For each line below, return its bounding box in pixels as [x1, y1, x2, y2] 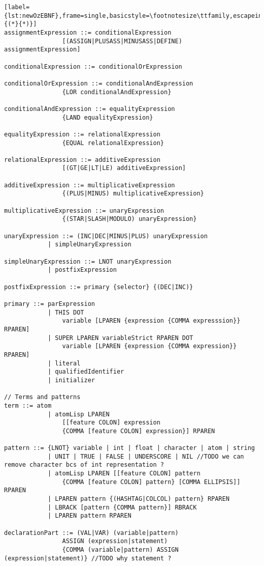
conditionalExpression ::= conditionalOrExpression [4, 63, 182, 70]
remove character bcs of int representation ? [4, 461, 164, 469]
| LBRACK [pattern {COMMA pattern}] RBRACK [47, 503, 197, 511]
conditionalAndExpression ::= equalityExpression [4, 105, 175, 112]
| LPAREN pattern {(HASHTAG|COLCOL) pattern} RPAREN [47, 495, 229, 503]
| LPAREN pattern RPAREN [47, 512, 131, 520]
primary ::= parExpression [4, 300, 95, 307]
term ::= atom [4, 402, 52, 409]
